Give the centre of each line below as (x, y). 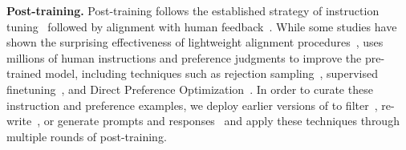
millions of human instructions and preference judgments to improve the (184, 57)
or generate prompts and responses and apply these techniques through (221, 121)
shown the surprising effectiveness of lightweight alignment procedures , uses (195, 42)
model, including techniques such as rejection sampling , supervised (212, 73)
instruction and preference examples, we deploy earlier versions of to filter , (192, 105)
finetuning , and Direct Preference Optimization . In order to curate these (190, 89)
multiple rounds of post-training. (87, 136)
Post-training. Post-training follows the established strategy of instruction (193, 10)
